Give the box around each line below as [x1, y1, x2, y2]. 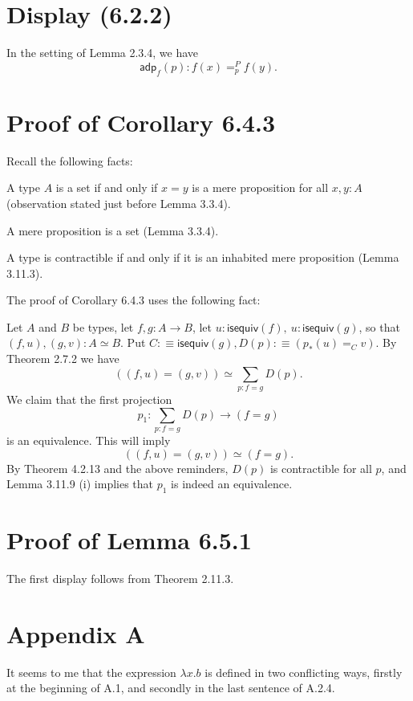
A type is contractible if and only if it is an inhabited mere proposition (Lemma [6, 249, 399, 266]
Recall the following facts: [6, 152, 133, 169]
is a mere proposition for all [192, 179, 329, 196]
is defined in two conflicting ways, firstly [204, 663, 403, 680]
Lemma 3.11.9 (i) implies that [6, 475, 154, 492]
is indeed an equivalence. [171, 475, 293, 492]
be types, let [72, 318, 134, 335]
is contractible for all [269, 459, 372, 476]
